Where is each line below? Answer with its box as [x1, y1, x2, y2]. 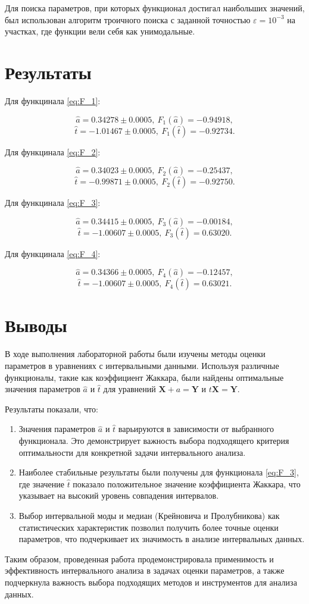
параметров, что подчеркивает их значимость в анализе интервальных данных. [18, 533, 305, 545]
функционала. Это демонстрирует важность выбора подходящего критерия [18, 434, 289, 446]
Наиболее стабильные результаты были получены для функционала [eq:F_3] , [18, 466, 299, 478]
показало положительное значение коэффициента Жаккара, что [73, 477, 301, 490]
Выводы [5, 313, 67, 337]
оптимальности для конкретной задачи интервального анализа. [18, 446, 246, 458]
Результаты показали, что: [5, 402, 98, 415]
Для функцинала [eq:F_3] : [5, 196, 101, 209]
